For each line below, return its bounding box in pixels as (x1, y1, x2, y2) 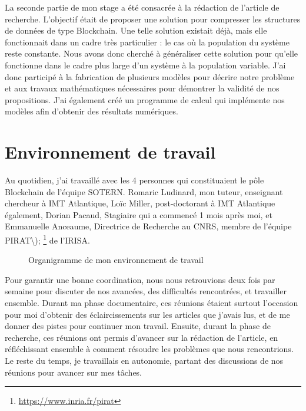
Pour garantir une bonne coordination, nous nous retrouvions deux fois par (5, 273, 275, 285)
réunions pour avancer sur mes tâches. (5, 366, 142, 378)
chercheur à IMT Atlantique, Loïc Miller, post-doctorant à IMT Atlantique (5, 197, 275, 209)
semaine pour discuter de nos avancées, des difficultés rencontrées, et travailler (5, 285, 287, 297)
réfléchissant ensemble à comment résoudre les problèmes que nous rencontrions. (5, 343, 294, 355)
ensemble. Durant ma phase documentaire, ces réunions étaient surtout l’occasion (5, 297, 298, 309)
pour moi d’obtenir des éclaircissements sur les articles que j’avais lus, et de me (5, 308, 290, 320)
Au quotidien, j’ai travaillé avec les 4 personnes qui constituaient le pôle (5, 174, 264, 186)
